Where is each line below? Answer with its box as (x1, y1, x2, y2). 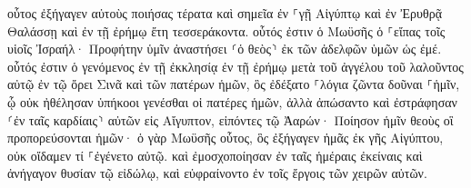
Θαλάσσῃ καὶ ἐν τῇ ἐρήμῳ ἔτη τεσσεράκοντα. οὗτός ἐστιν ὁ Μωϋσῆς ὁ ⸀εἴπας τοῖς (7, 21, 446, 40)
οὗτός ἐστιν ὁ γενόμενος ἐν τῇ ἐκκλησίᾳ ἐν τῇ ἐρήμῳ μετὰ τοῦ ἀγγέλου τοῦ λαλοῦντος (7, 56, 464, 75)
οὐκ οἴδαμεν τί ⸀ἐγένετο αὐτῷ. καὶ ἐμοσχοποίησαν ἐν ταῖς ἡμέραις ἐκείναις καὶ (7, 145, 423, 164)
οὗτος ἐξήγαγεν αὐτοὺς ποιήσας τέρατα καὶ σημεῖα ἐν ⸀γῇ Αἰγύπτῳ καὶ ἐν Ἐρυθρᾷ (7, 4, 442, 22)
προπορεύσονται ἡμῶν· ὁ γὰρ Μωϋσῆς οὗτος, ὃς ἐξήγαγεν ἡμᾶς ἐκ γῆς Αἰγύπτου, (7, 128, 444, 147)
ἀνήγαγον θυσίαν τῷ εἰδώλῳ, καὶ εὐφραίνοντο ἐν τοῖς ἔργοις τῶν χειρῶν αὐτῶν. (7, 163, 427, 183)
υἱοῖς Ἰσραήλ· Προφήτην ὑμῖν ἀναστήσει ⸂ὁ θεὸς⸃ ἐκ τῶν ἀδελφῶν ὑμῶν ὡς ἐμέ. (7, 39, 442, 58)
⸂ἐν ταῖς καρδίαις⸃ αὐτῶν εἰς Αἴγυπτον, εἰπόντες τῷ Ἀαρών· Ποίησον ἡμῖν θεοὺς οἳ (7, 110, 454, 129)
